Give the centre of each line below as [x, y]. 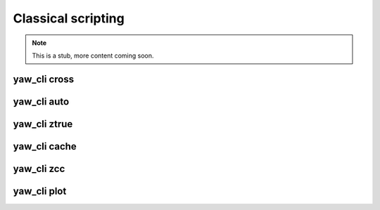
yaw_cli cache [45, 146]
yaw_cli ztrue [43, 124]
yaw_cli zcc [39, 169]
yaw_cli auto [41, 101]
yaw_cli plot [40, 191]
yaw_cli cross [43, 79]
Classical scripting [69, 18]
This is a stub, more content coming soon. [93, 55]
